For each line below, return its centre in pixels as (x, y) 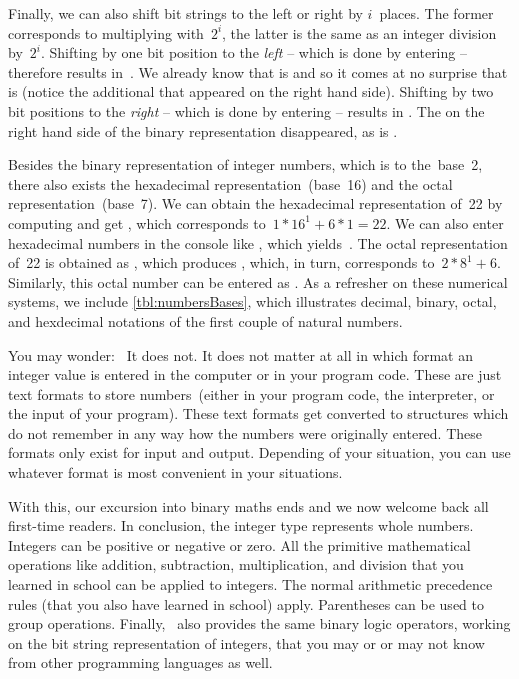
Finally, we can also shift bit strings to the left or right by (185, 13)
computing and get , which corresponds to (137, 222)
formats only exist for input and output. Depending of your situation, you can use (259, 452)
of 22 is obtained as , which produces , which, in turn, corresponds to (221, 262)
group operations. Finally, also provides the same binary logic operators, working (259, 623)
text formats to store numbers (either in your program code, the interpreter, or (251, 393)
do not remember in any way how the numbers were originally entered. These (245, 432)
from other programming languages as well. (140, 662)
